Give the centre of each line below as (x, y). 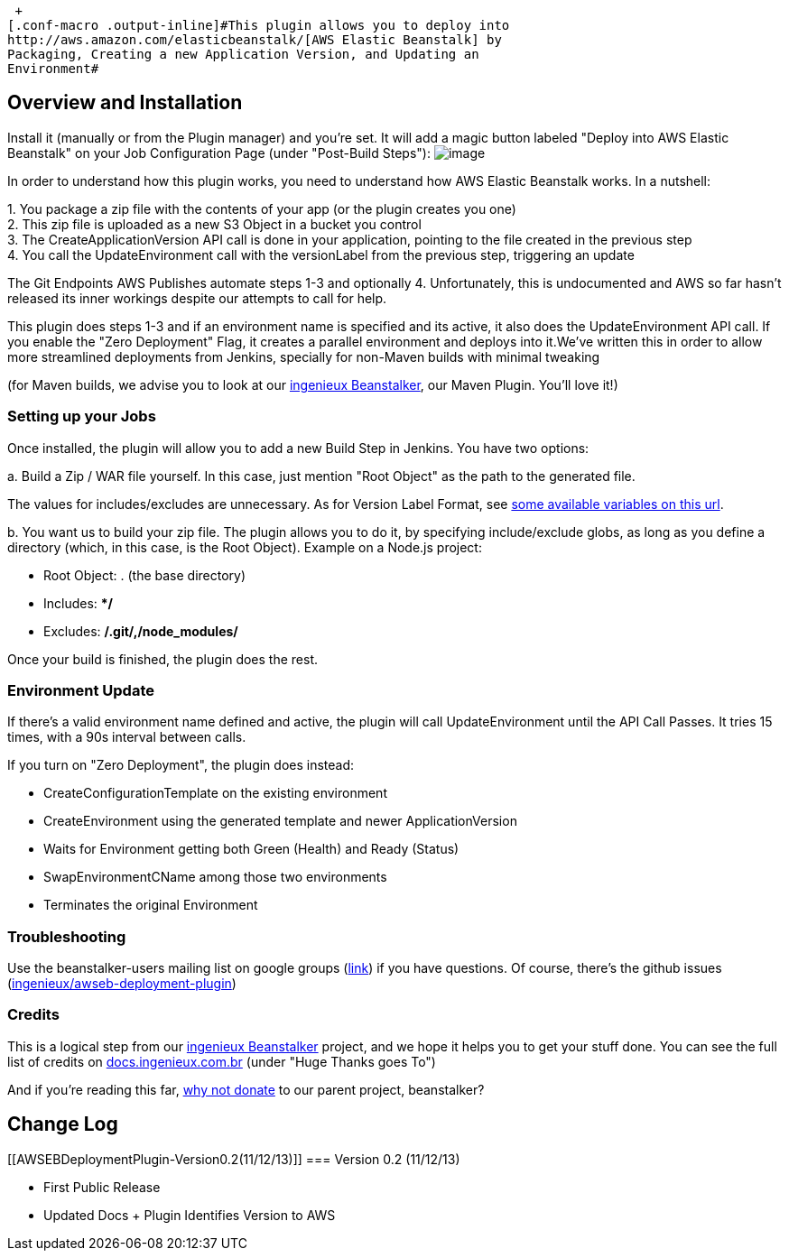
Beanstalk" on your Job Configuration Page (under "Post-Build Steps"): (219, 153)
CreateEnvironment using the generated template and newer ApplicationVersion (280, 821)
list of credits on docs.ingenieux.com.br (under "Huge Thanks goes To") (222, 1061)
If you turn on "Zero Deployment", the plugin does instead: (181, 765)
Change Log (63, 1124)
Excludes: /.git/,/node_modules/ (141, 631)
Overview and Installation (125, 103)
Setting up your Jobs (82, 416)
